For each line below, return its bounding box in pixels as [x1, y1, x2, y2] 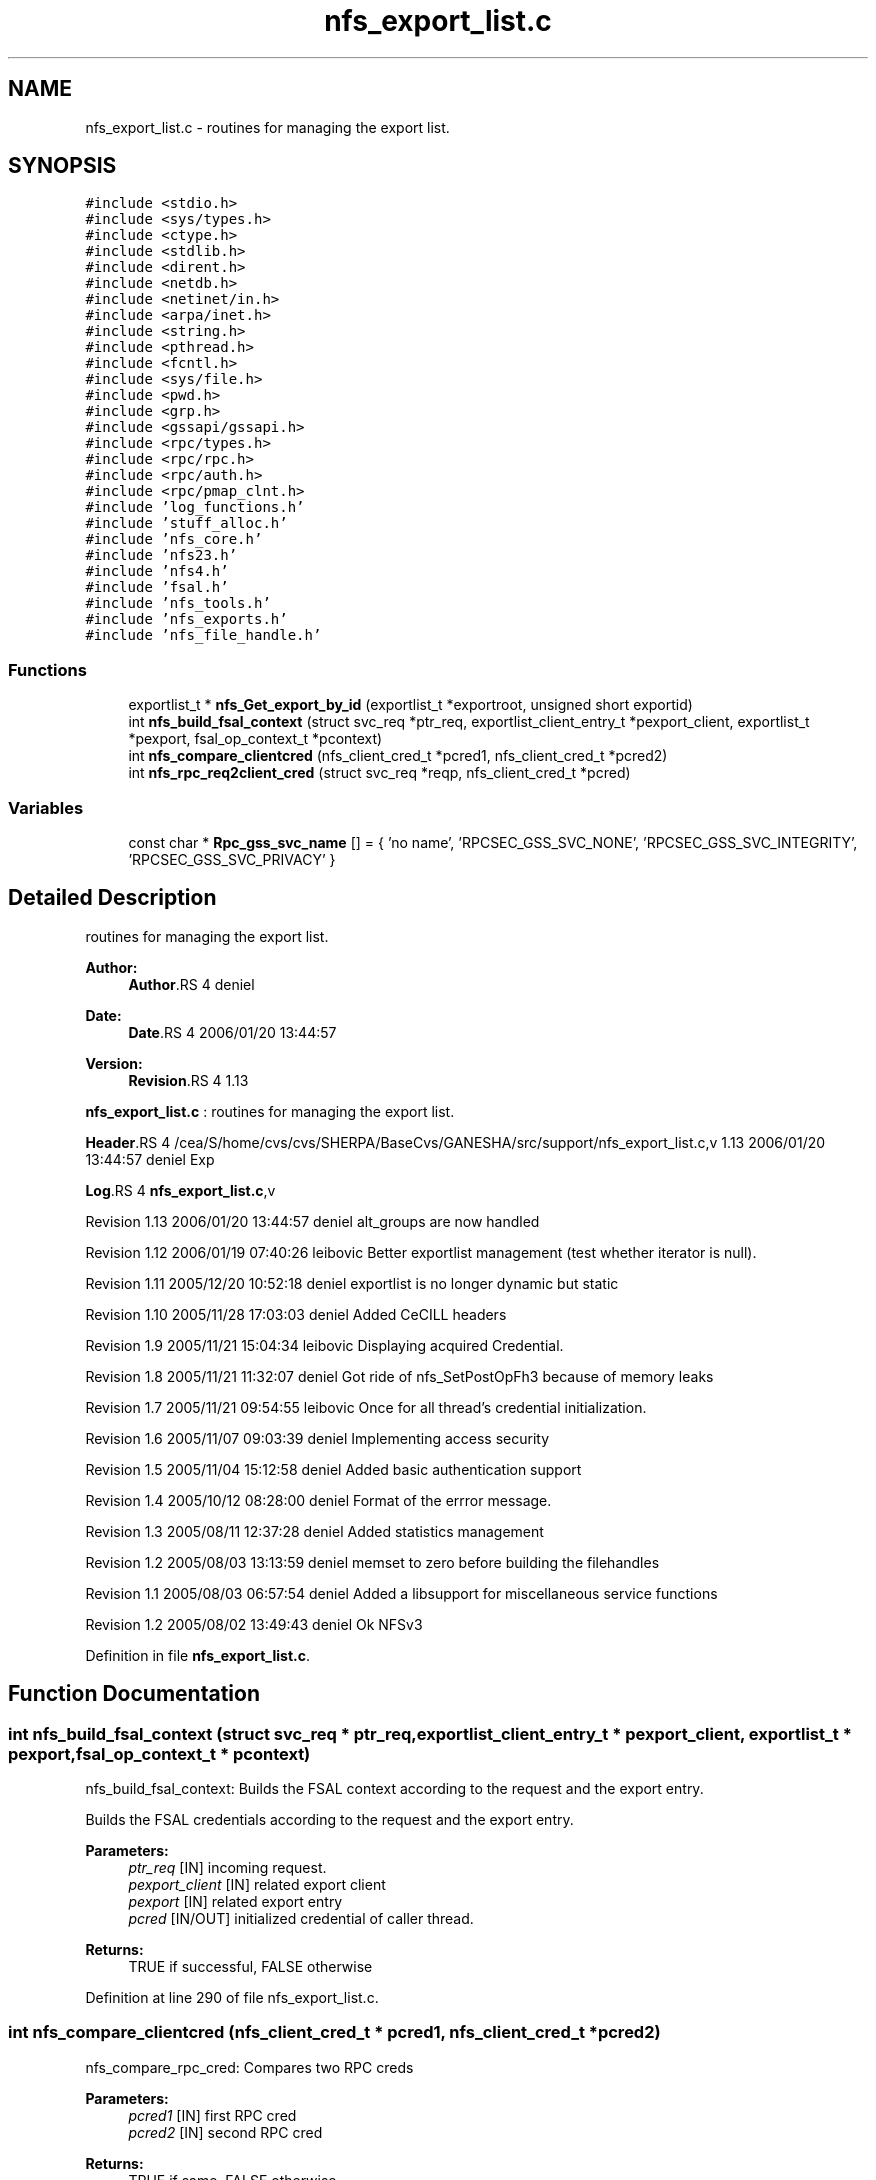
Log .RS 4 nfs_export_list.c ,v [85, 1181, 276, 1199]
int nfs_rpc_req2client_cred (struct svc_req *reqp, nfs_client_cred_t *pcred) [128, 764, 631, 782]
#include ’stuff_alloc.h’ [85, 515, 288, 532]
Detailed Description [8, 885, 217, 911]
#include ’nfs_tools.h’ [85, 595, 271, 612]
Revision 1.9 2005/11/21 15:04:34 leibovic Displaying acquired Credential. [85, 1336, 564, 1354]
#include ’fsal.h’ [85, 579, 229, 596]
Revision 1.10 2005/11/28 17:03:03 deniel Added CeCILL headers [85, 1305, 507, 1323]
